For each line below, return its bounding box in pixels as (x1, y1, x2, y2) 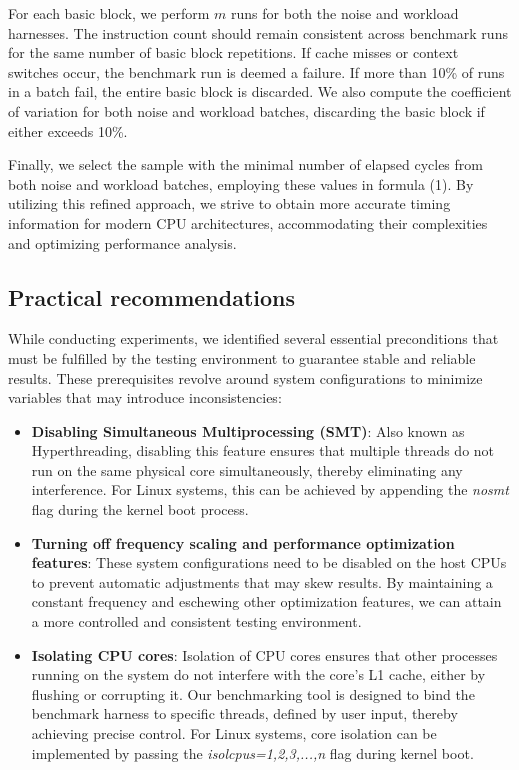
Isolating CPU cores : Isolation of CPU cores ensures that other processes (31, 644, 498, 665)
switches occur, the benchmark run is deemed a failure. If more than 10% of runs (8, 61, 505, 82)
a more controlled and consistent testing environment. (31, 611, 362, 632)
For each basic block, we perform (8, 3, 210, 23)
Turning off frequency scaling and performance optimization (31, 532, 455, 553)
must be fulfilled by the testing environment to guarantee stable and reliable (8, 347, 476, 368)
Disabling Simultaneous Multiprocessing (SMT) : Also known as (31, 420, 465, 441)
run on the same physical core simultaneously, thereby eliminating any (31, 459, 463, 480)
